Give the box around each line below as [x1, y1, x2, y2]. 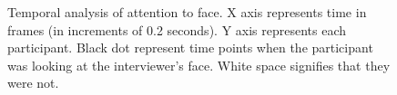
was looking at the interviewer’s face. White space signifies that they [7, 55, 391, 74]
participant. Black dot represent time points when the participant [7, 38, 373, 57]
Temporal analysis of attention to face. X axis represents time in [7, 3, 367, 21]
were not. [7, 73, 59, 92]
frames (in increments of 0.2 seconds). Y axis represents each [7, 20, 347, 39]
